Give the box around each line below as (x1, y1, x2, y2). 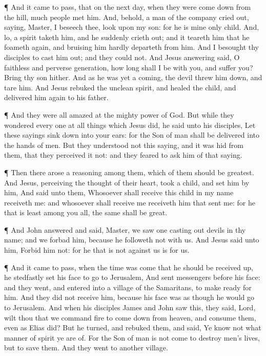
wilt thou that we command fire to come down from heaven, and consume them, (4, 312, 256, 323)
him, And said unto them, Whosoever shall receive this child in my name (4, 187, 234, 198)
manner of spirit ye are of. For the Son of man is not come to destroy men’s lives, (4, 332, 260, 343)
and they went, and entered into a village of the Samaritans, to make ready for (4, 282, 252, 292)
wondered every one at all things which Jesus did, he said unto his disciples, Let (4, 119, 256, 130)
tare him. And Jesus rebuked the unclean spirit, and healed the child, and (4, 82, 236, 92)
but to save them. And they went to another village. (4, 342, 168, 353)
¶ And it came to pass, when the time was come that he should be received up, (4, 261, 253, 272)
